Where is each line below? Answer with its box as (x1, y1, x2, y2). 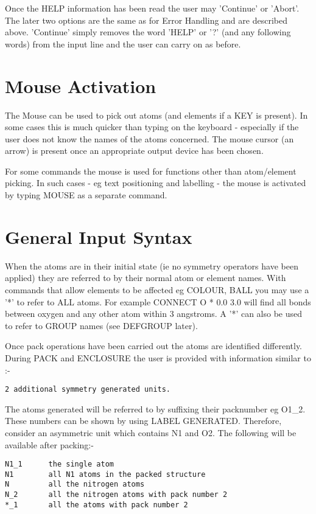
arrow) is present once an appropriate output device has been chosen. (5, 144, 264, 157)
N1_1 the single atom (5, 460, 114, 469)
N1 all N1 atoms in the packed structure (5, 470, 206, 479)
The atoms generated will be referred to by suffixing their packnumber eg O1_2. (5, 402, 306, 415)
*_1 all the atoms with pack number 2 (5, 500, 188, 509)
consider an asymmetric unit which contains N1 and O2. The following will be (5, 426, 297, 439)
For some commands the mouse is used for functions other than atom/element (5, 164, 297, 177)
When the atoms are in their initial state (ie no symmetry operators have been (5, 259, 298, 272)
